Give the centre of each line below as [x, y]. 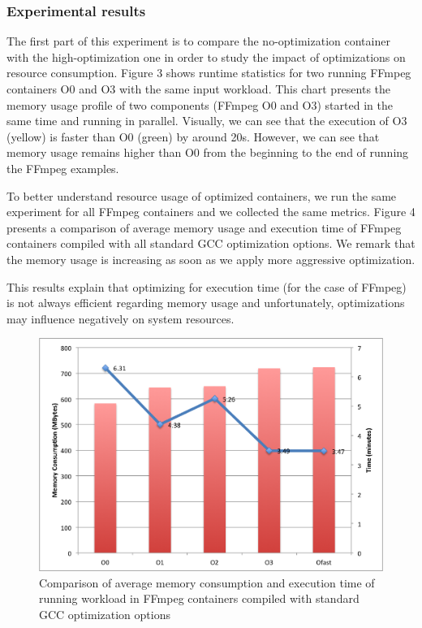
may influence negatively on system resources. [121, 318]
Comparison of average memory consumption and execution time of [207, 582]
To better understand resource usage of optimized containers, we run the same [202, 195]
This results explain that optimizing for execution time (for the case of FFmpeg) [207, 286]
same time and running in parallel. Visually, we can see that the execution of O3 [207, 121]
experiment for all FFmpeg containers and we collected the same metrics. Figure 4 [211, 212]
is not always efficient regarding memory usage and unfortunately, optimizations [206, 303]
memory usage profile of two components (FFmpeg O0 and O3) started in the [200, 104]
